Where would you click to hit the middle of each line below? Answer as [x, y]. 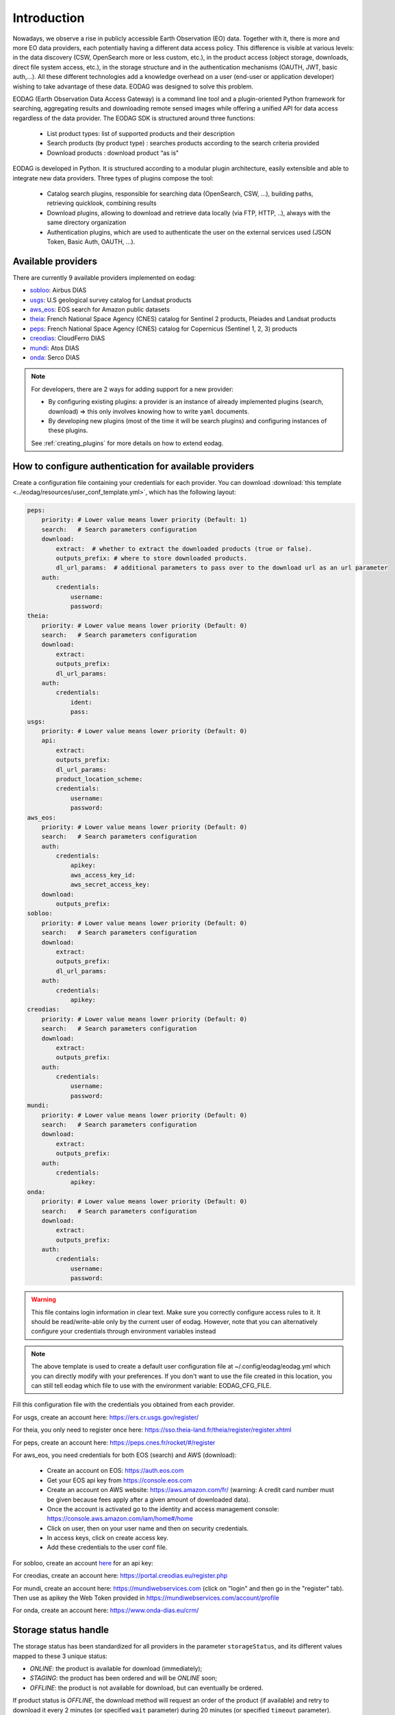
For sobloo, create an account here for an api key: [83, 1563]
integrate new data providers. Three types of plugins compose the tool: [113, 178]
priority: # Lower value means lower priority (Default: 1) [144, 520]
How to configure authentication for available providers [133, 466]
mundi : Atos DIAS [54, 348]
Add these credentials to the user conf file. [107, 1548]
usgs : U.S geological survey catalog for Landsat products [111, 300]
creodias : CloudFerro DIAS [67, 338]
